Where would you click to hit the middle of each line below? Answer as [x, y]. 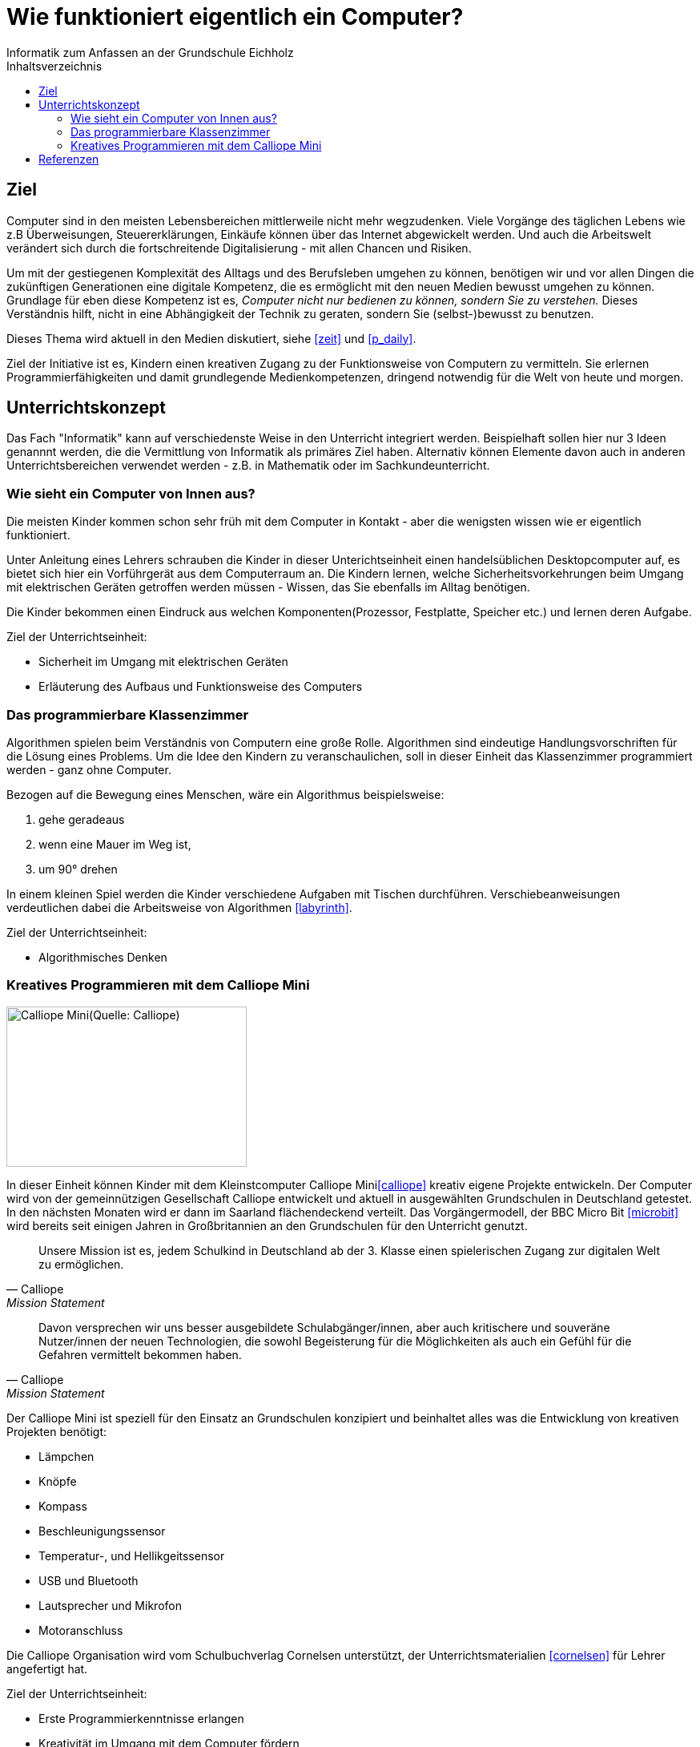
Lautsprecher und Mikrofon [110, 1605]
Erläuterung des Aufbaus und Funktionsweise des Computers [201, 687]
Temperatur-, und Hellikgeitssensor [132, 1555]
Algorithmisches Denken [103, 957]
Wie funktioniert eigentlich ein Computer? [235, 17]
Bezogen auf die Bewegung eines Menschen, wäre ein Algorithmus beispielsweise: [225, 794]
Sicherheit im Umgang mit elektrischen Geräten [163, 662]
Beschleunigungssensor [102, 1531]
